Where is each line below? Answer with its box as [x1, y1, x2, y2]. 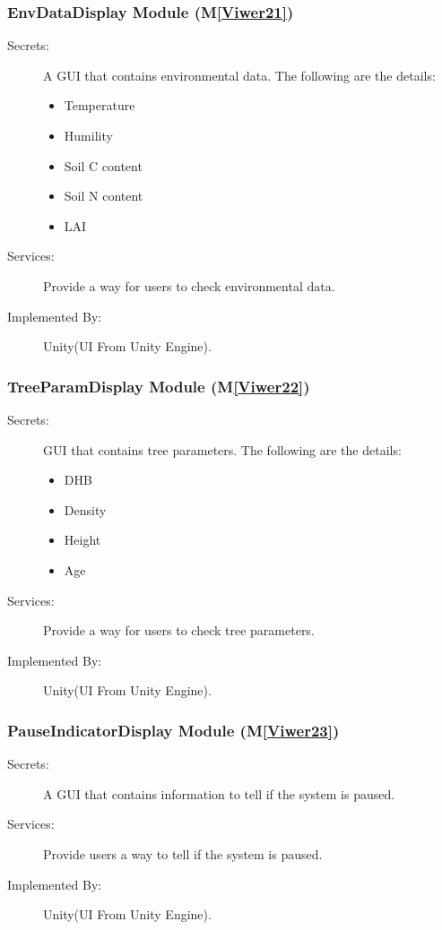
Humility [64, 126, 113, 144]
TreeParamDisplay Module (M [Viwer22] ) [7, 375, 310, 397]
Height [64, 530, 101, 549]
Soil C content [64, 156, 143, 175]
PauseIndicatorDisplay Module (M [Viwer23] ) [7, 719, 340, 741]
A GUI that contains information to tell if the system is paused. [43, 784, 395, 803]
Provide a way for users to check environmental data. [43, 276, 335, 295]
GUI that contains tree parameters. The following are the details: [43, 440, 402, 459]
